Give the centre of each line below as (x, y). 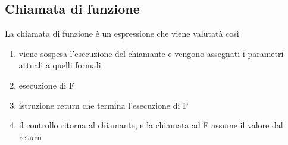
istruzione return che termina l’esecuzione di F (104, 105)
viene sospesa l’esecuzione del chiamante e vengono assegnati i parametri (151, 53)
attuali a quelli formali (60, 65)
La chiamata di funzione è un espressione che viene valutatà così (122, 34)
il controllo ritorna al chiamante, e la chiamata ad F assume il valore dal (151, 125)
